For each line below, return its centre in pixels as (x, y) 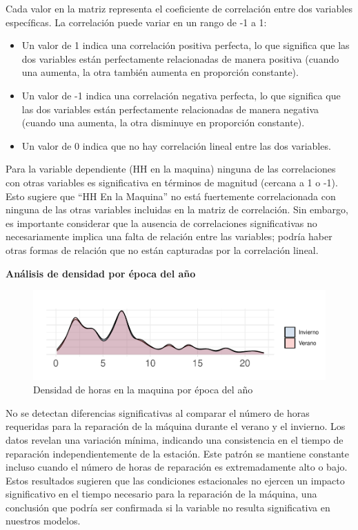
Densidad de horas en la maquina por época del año (143, 390)
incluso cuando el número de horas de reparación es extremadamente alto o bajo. (177, 467)
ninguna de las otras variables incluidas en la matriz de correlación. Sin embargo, (177, 209)
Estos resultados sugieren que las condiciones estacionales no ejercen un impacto (175, 480)
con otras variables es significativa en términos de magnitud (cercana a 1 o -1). (172, 182)
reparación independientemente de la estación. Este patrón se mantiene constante (177, 453)
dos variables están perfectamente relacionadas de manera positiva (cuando (180, 58)
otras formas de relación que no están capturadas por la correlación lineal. (162, 249)
